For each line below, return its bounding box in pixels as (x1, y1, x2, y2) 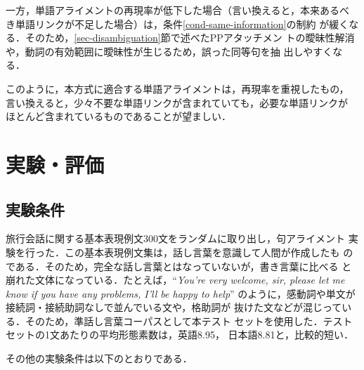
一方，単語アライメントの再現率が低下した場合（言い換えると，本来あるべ (6, 3, 350, 17)
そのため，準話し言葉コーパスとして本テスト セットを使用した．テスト (25, 313, 353, 328)
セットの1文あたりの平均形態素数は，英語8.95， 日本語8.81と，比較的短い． (6, 327, 353, 342)
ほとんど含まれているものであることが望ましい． (6, 109, 232, 124)
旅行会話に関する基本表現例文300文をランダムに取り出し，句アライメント (6, 231, 345, 246)
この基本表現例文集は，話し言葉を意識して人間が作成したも (64, 244, 340, 259)
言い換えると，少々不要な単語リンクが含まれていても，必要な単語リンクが (6, 95, 348, 110)
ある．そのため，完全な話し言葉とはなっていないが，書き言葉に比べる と (15, 258, 352, 273)
